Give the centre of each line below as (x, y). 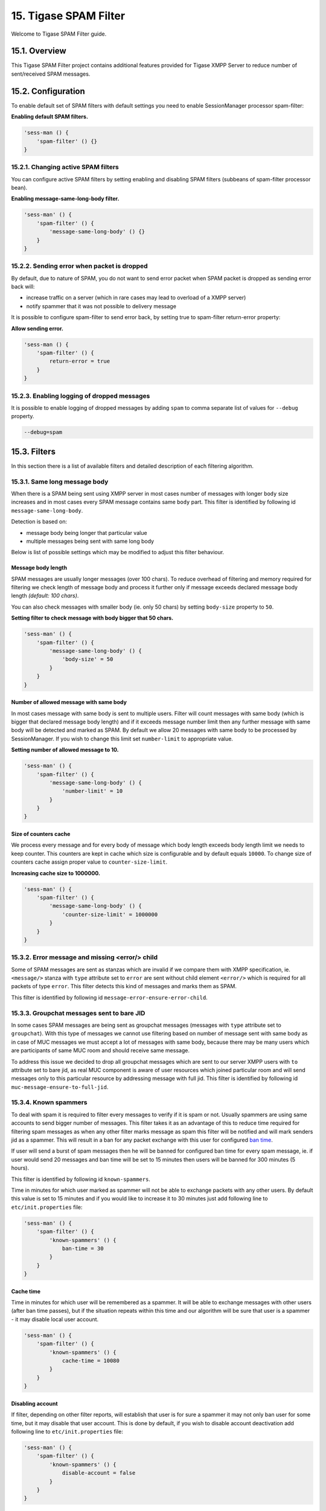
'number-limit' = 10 (92, 791)
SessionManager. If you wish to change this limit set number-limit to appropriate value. (122, 739)
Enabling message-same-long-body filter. (65, 199)
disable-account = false (99, 1473)
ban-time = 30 (83, 1248)
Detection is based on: (39, 522)
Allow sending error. (37, 328)
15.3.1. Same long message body (60, 482)
